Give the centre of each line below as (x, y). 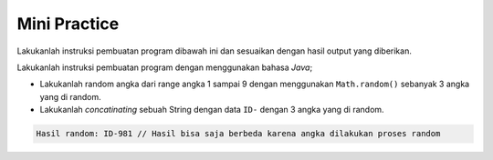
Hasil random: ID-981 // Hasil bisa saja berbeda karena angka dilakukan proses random (238, 134)
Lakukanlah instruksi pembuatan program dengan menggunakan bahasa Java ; (165, 67)
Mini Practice (68, 24)
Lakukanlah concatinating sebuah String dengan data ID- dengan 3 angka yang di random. (212, 110)
